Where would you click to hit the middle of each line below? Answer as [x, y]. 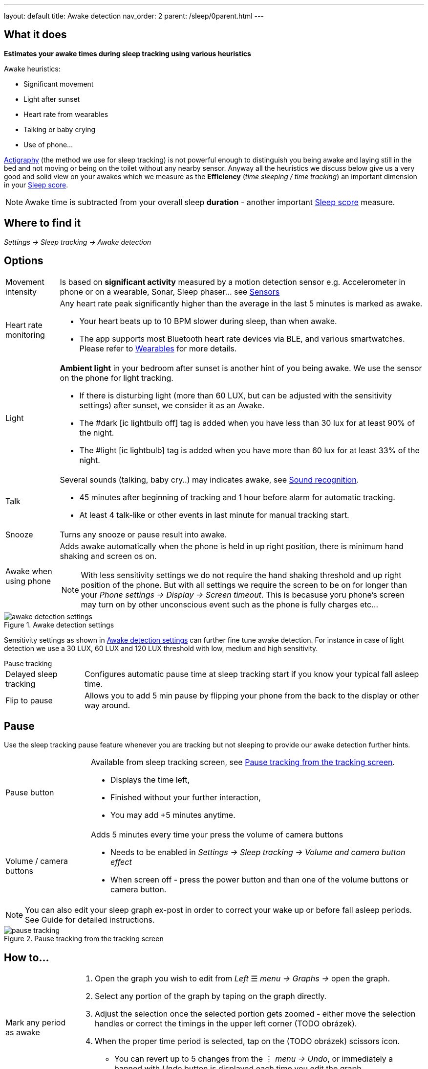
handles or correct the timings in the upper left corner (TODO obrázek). [226, 1024]
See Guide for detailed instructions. [90, 920]
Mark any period [36, 1023]
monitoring [25, 335]
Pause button [30, 793]
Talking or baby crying [60, 129]
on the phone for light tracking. [117, 378]
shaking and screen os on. [108, 556]
